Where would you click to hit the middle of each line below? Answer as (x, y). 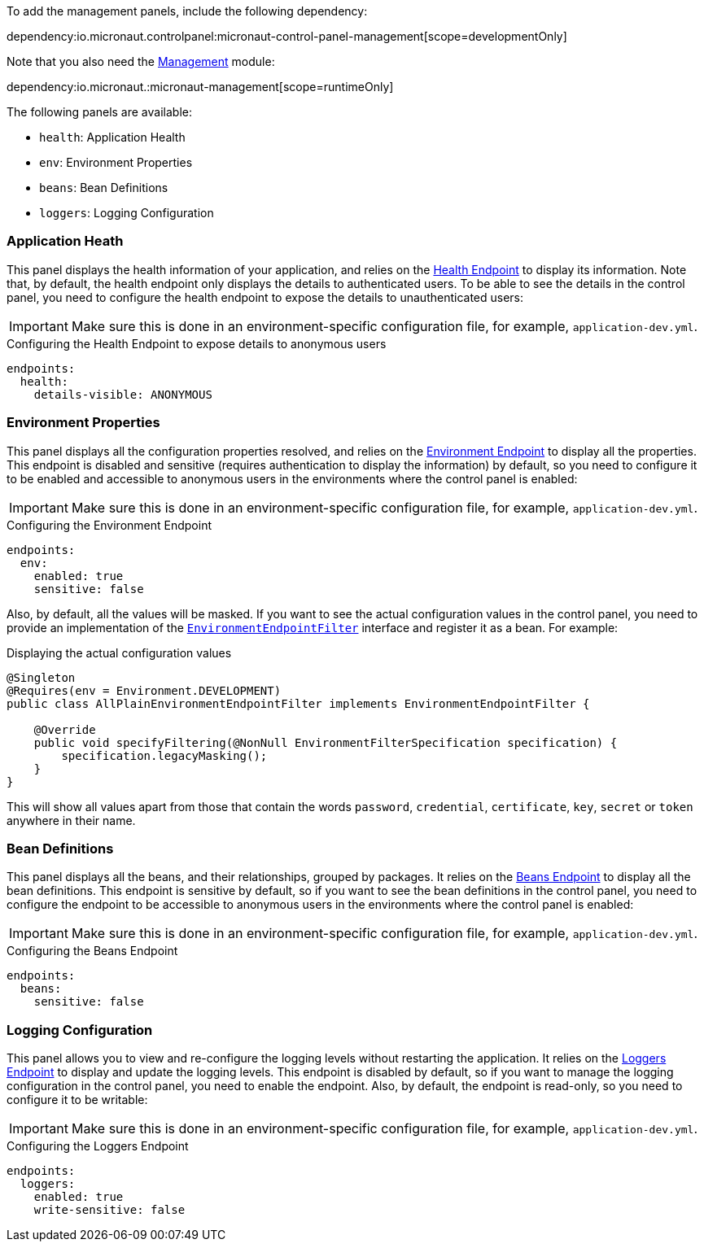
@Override (65, 729)
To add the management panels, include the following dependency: (187, 11)
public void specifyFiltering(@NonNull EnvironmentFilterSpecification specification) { (326, 742)
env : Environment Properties (116, 162)
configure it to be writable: (77, 1100)
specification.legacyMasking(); (164, 755)
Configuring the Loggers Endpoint (98, 1146)
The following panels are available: (99, 112)
